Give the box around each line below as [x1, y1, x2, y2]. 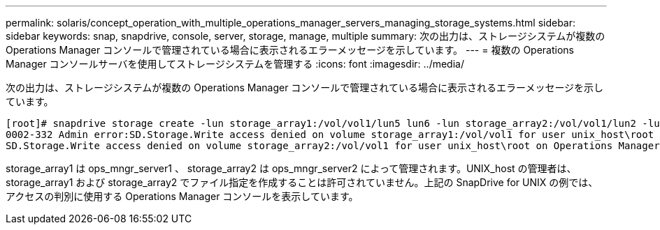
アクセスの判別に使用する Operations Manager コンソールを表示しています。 [6, 190, 359, 202]
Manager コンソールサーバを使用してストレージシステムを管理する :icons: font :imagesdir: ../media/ [6, 58, 464, 70]
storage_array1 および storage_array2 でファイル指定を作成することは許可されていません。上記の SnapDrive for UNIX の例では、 [6, 176, 598, 188]
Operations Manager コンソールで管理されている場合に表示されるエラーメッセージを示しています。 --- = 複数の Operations [6, 44, 574, 56]
